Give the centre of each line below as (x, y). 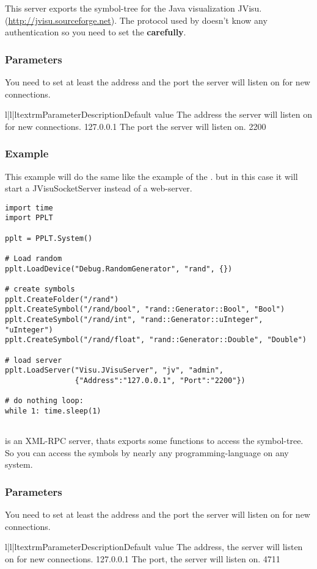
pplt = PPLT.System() (49, 238)
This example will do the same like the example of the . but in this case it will (151, 176)
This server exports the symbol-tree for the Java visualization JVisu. (133, 8)
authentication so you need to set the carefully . (96, 32)
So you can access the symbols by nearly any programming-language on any (147, 452)
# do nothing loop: (44, 401)
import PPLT (29, 218)
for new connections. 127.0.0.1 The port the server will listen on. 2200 (136, 126)
